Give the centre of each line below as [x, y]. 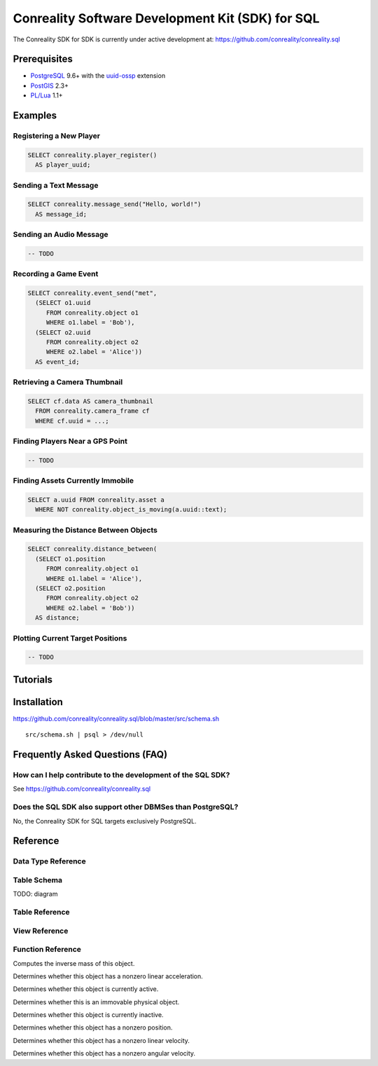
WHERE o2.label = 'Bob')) [91, 608]
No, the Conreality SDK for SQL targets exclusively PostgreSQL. [105, 821]
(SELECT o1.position [70, 559]
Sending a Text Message [56, 185]
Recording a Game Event [56, 274]
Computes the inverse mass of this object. [74, 963]
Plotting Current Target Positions [70, 638]
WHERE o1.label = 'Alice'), [94, 579]
